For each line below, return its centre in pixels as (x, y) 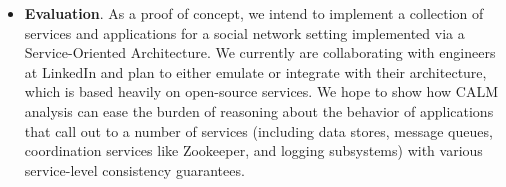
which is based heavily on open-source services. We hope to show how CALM (261, 91)
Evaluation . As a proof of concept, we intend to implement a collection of (254, 13)
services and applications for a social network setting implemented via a (244, 32)
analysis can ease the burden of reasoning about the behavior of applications (259, 110)
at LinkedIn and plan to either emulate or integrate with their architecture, (255, 71)
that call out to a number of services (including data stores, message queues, (258, 130)
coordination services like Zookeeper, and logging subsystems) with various (253, 150)
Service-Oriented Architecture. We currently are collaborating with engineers (260, 52)
